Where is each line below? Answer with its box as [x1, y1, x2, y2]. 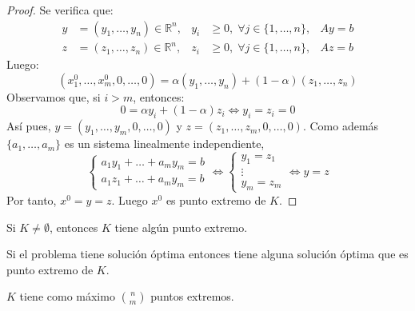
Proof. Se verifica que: [6, 2, 114, 18]
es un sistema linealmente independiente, [64, 135, 265, 152]
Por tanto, [6, 191, 57, 208]
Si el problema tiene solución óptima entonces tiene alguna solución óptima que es [6, 245, 409, 262]
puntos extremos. [150, 288, 234, 305]
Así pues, [6, 118, 51, 134]
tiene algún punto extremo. [114, 218, 248, 235]
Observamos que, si [6, 88, 101, 105]
